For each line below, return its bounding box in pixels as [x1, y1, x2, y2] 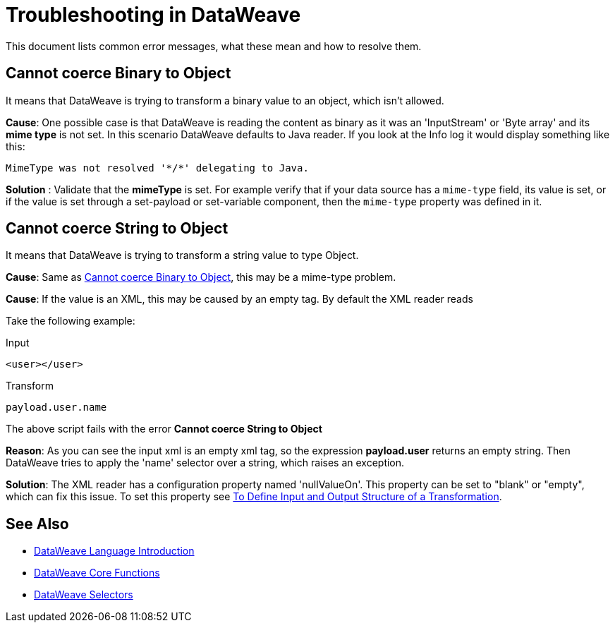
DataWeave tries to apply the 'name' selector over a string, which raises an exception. [6, 457, 405, 469]
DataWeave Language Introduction [34, 545, 195, 557]
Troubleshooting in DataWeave [6, 3, 301, 27]
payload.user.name [6, 401, 107, 413]
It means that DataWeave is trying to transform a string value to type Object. [6, 249, 359, 262]
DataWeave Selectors [34, 588, 133, 601]
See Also [6, 514, 69, 533]
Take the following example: [6, 315, 135, 327]
